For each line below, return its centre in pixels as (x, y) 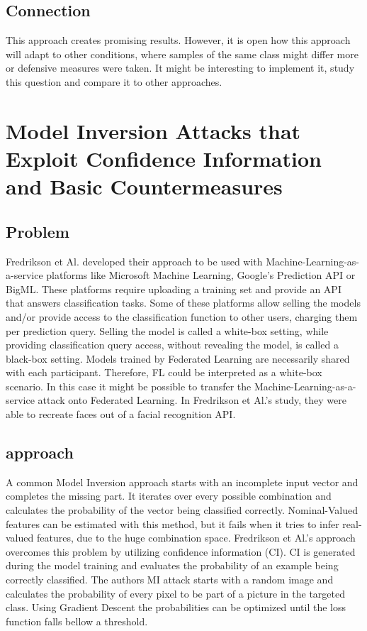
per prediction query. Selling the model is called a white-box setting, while (167, 330)
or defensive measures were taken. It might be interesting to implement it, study (180, 68)
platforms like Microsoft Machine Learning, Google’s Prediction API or (201, 275)
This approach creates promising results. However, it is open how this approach (178, 40)
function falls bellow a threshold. (77, 621)
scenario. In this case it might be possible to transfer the (129, 386)
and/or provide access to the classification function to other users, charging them (182, 316)
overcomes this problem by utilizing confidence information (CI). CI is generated (181, 551)
